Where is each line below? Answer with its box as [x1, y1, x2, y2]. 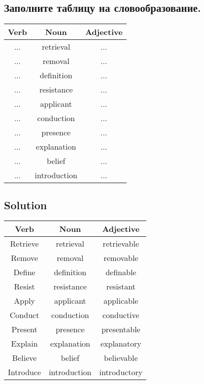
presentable [101, 323, 140, 335]
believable [104, 352, 138, 364]
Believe [12, 352, 37, 364]
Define [13, 266, 35, 278]
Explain [11, 338, 38, 350]
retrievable [102, 238, 139, 250]
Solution [4, 197, 47, 212]
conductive [102, 309, 139, 321]
